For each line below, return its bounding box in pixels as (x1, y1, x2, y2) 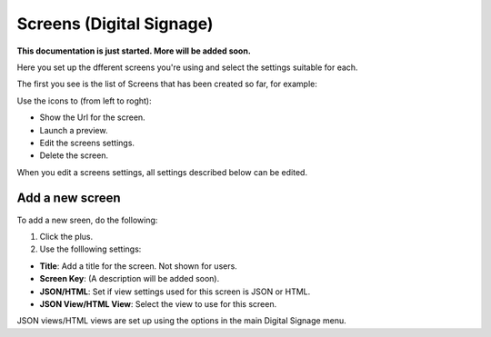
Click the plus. (39, 231, 94, 242)
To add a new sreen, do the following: (16, 214, 158, 225)
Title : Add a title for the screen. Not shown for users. (39, 260, 238, 272)
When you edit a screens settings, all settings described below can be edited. (16, 166, 308, 177)
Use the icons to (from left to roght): (16, 95, 152, 106)
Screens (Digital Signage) (16, 14, 214, 34)
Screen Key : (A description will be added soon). (39, 273, 220, 284)
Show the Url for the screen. (39, 112, 145, 123)
